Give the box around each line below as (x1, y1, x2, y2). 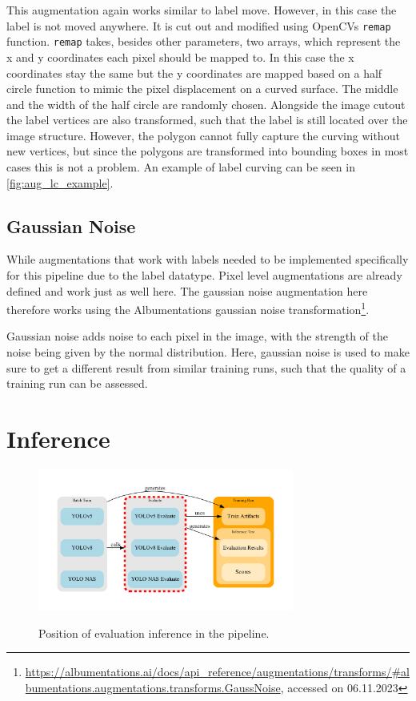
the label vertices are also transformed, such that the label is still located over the (6, 111, 408, 128)
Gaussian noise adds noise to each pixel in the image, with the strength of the (6, 328, 388, 344)
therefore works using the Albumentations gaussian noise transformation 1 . (6, 299, 370, 317)
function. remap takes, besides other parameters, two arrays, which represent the (6, 33, 401, 50)
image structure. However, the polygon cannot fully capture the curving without (6, 127, 400, 143)
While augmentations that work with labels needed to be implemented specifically (6, 251, 409, 268)
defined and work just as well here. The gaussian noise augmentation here (6, 282, 368, 299)
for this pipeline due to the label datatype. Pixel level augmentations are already (6, 267, 402, 284)
